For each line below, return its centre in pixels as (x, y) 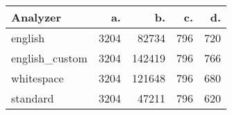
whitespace (38, 78)
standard (33, 98)
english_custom (49, 58)
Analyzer (36, 17)
